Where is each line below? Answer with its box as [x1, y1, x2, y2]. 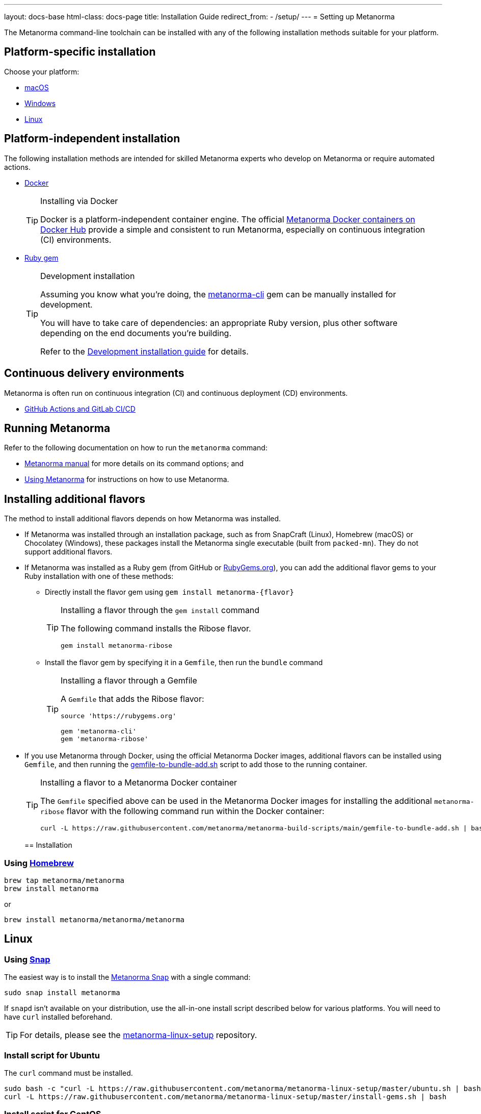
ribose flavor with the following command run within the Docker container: [40, 806, 325, 817]
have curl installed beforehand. [4, 1012, 113, 1022]
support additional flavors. [24, 547, 113, 556]
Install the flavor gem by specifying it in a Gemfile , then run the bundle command [45, 658, 323, 667]
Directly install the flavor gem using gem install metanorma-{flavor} [45, 588, 294, 597]
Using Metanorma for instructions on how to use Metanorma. [24, 475, 229, 484]
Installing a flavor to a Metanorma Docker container [40, 777, 237, 788]
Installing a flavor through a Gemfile [61, 675, 197, 686]
